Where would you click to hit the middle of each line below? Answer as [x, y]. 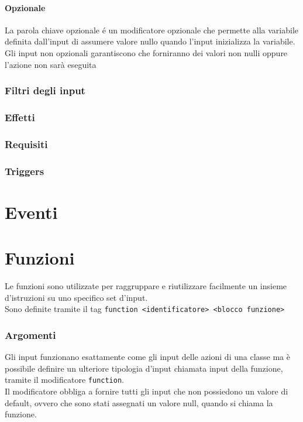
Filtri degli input [45, 90]
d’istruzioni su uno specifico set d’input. [76, 297]
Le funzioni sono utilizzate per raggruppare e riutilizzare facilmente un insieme [146, 286]
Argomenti [30, 334]
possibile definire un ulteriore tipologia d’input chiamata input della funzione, [144, 368]
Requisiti [26, 144]
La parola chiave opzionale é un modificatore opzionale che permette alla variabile [151, 30]
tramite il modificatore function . [64, 380]
